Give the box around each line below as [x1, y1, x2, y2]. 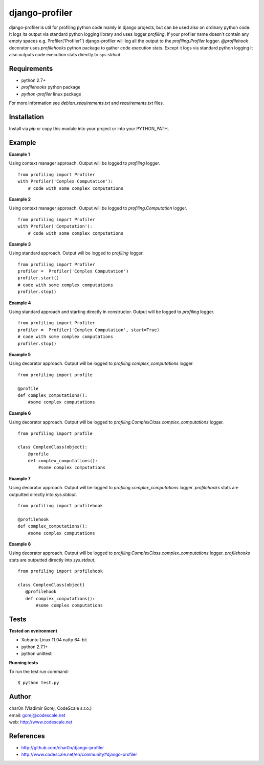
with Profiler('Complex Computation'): [18, 179, 113, 184]
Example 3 [9, 241, 31, 247]
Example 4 [9, 300, 31, 306]
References [9, 732, 45, 740]
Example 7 [9, 475, 31, 481]
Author [9, 693, 31, 701]
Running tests [9, 659, 39, 665]
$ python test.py [18, 680, 59, 686]
